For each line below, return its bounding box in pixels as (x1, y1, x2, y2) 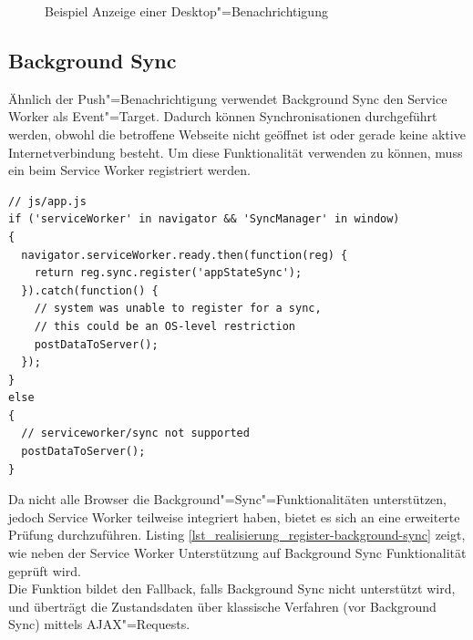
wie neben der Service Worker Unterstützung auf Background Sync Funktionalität (8, 543, 467, 563)
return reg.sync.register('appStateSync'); (34, 266, 303, 280)
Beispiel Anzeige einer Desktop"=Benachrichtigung (45, 2, 328, 20)
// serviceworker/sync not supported (21, 427, 250, 440)
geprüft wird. (8, 561, 81, 580)
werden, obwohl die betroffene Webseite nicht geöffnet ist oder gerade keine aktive (8, 124, 466, 143)
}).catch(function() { (21, 284, 159, 297)
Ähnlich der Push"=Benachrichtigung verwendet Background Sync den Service (8, 88, 447, 108)
